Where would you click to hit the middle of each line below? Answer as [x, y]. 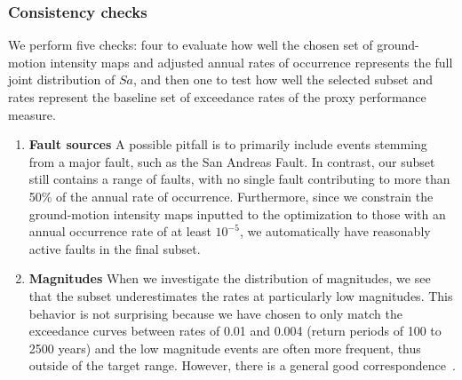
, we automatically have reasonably [335, 231]
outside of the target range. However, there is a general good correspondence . [242, 365]
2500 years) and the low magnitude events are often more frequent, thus [225, 348]
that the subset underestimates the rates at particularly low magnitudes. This [241, 295]
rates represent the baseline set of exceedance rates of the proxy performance [217, 97]
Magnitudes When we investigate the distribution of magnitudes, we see [230, 278]
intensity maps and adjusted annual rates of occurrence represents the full [251, 62]
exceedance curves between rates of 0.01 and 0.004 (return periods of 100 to [235, 331]
